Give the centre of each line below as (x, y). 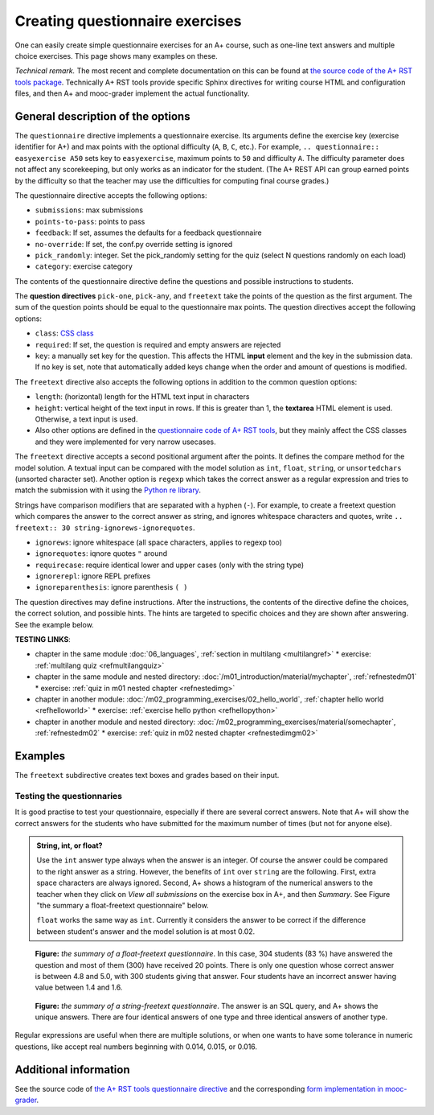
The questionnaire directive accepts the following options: (111, 195)
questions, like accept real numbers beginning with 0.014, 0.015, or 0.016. (136, 1047)
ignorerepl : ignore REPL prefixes (93, 576)
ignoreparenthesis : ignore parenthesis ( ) (111, 587)
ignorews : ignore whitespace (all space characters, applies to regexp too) (159, 542)
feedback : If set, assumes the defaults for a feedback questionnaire (149, 232)
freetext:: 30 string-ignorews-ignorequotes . (105, 528)
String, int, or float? (70, 846)
